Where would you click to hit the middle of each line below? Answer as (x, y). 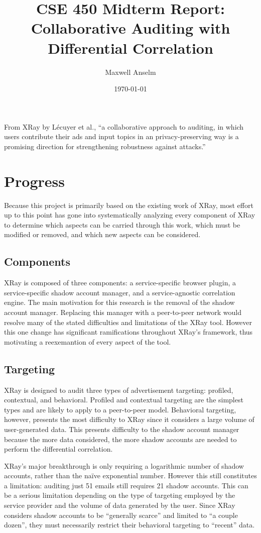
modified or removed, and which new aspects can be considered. (102, 234)
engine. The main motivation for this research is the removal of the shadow (119, 302)
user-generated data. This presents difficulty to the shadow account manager (122, 429)
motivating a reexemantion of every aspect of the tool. (88, 341)
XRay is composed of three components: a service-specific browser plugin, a (120, 283)
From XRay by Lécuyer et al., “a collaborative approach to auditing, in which (124, 126)
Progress (34, 181)
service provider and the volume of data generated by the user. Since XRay (120, 505)
